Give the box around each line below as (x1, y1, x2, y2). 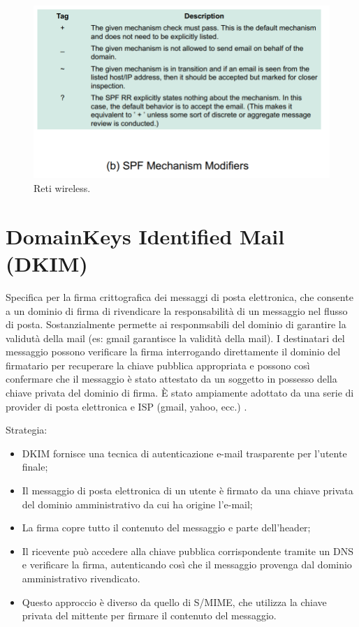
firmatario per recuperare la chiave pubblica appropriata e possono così (6, 357, 310, 372)
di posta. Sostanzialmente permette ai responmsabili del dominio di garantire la (6, 317, 346, 332)
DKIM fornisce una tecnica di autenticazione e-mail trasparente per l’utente (22, 445, 347, 460)
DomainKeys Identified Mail (6, 221, 285, 250)
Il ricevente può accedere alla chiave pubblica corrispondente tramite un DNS (22, 543, 353, 558)
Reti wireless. (34, 181, 91, 195)
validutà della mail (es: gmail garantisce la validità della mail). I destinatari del (6, 330, 345, 345)
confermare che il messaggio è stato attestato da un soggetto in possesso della (6, 371, 337, 386)
